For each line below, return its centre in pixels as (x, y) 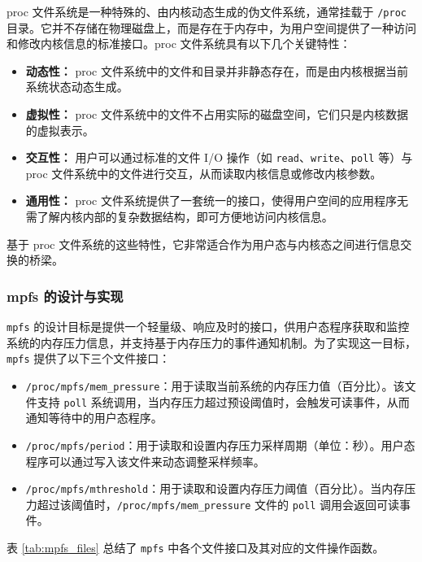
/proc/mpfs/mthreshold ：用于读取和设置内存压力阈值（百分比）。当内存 (215, 488)
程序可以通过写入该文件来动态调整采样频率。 (145, 461)
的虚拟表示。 (60, 130)
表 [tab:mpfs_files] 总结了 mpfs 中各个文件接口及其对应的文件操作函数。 (196, 548)
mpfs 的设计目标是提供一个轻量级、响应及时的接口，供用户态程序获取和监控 (208, 327)
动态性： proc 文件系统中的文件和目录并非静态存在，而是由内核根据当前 (217, 70)
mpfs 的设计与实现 (65, 296)
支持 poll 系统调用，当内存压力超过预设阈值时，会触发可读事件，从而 (223, 401)
